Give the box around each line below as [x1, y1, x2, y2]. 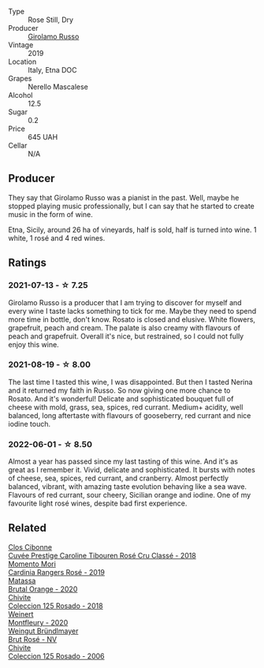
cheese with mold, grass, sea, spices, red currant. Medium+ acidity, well [8, 402, 244, 412]
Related [8, 521, 47, 535]
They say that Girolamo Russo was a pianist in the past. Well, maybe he [8, 192, 240, 202]
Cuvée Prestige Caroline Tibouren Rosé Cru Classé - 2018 [8, 550, 197, 560]
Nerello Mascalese [28, 82, 89, 91]
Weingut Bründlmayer [8, 626, 79, 636]
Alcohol [8, 91, 33, 99]
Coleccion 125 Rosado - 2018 [8, 601, 104, 610]
